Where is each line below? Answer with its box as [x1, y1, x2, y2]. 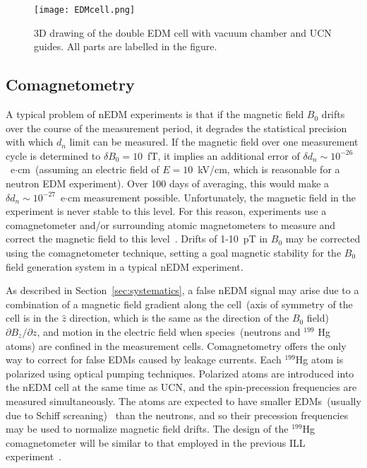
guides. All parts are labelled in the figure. [34, 39, 217, 54]
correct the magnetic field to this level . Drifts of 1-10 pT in [6, 231, 268, 246]
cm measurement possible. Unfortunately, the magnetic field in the [68, 189, 356, 204]
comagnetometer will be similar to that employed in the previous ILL [6, 435, 306, 450]
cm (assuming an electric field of [18, 162, 160, 177]
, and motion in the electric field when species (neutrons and [37, 324, 301, 339]
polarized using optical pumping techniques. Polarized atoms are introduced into [6, 365, 354, 380]
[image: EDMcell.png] [34, 5, 136, 15]
